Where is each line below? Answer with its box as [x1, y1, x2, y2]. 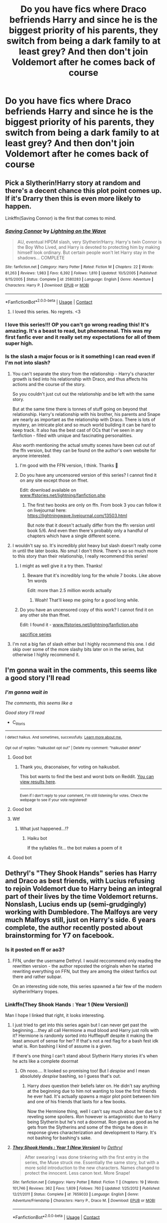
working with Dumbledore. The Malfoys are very [5, 908, 158, 916]
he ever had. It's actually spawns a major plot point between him [27, 1093, 160, 1099]
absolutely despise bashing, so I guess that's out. [19, 1073, 121, 1079]
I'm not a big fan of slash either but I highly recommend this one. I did [12, 641, 155, 647]
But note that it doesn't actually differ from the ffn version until [27, 522, 155, 528]
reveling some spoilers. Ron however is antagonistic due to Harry [27, 1113, 161, 1119]
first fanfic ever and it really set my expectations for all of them [5, 333, 161, 340]
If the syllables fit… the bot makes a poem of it [27, 844, 122, 851]
